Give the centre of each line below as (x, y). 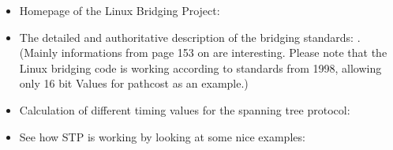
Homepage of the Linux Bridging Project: (120, 10)
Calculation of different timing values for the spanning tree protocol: (185, 109)
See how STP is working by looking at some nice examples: (162, 136)
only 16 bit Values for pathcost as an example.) (134, 83)
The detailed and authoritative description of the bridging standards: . (190, 37)
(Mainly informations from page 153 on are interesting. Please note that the (203, 52)
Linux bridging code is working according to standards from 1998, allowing (200, 67)
